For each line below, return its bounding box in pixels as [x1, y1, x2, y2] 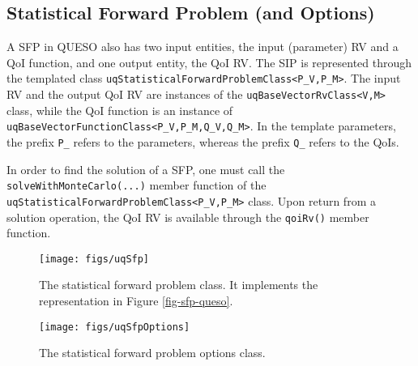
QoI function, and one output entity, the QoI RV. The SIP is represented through [6, 53, 412, 70]
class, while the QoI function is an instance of [6, 101, 233, 118]
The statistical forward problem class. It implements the [39, 276, 318, 293]
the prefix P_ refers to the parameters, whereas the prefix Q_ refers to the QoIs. [6, 133, 399, 150]
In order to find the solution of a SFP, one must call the [6, 160, 285, 177]
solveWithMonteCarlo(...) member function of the [6, 177, 267, 194]
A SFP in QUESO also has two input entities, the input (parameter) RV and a [6, 38, 399, 55]
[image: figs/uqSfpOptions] [39, 321, 190, 333]
